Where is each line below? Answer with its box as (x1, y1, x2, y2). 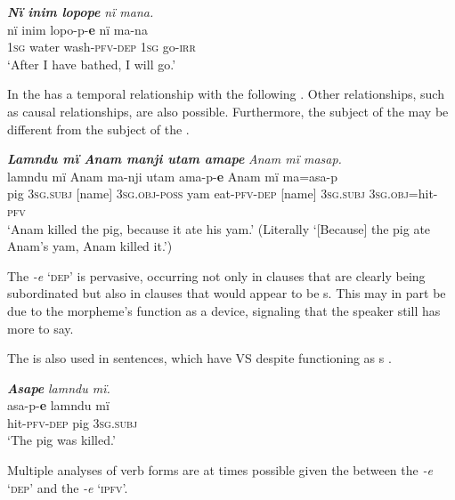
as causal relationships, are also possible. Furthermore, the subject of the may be (7, 101, 449, 120)
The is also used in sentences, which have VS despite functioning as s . (7, 349, 392, 367)
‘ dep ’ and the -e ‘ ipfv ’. (7, 478, 128, 496)
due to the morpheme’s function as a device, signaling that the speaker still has (7, 301, 441, 319)
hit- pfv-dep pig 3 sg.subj (7, 413, 138, 431)
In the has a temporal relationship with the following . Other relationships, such (7, 85, 444, 103)
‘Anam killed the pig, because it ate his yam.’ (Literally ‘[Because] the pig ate (7, 219, 431, 238)
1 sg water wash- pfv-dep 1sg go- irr (7, 37, 196, 56)
